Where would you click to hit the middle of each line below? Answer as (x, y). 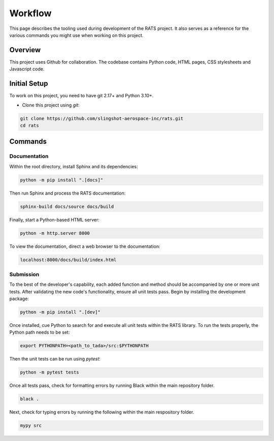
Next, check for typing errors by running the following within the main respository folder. (102, 412)
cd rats (29, 125)
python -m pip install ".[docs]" (62, 180)
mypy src (31, 426)
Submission (24, 274)
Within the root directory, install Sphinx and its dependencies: (74, 166)
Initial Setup (29, 84)
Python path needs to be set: (40, 333)
